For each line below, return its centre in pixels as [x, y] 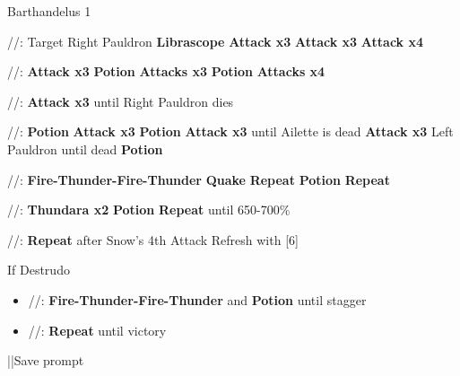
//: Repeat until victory [97, 330]
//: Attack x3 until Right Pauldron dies [121, 101]
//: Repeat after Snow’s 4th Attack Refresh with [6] [153, 239]
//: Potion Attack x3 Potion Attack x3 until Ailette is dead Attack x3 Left [230, 131]
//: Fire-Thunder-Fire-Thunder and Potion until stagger [197, 299]
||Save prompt [46, 360]
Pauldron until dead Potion [85, 149]
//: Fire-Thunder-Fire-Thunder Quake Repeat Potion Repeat [199, 179]
